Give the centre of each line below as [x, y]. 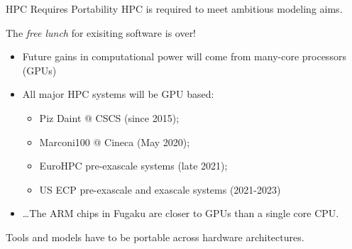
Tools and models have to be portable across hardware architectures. [155, 237]
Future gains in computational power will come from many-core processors [184, 56]
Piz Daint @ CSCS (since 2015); [109, 117]
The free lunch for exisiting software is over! [101, 32]
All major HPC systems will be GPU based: [118, 94]
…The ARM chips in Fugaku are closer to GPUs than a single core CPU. [181, 213]
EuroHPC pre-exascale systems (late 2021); [133, 166]
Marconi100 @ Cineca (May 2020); [115, 142]
